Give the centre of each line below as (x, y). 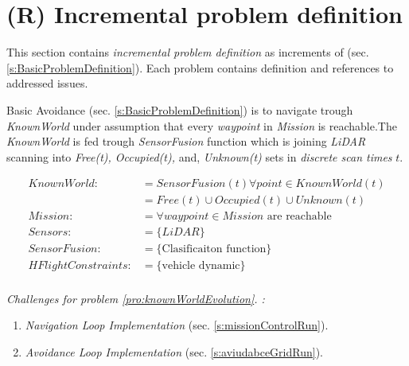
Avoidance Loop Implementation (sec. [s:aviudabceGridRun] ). (174, 351)
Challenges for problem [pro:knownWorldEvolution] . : (136, 298)
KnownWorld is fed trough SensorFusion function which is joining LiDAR (186, 141)
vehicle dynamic (201, 266)
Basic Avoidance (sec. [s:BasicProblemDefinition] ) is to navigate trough (180, 109)
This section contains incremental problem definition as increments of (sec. (188, 52)
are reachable (299, 217)
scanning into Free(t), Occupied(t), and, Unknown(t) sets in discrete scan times (199, 156)
